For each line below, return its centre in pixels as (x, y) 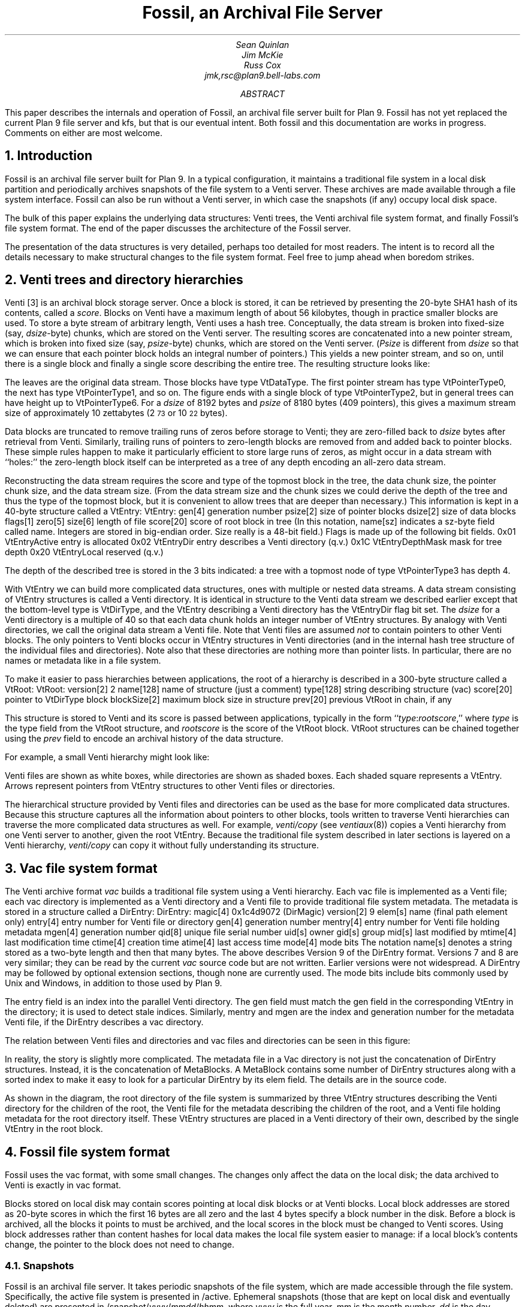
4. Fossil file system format (87, 1152)
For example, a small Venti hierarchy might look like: (107, 757)
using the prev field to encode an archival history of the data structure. (144, 739)
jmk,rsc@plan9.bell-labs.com (262, 75)
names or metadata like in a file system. (83, 661)
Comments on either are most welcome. (84, 132)
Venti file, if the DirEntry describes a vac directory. (104, 1022)
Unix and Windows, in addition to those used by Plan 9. (114, 983)
